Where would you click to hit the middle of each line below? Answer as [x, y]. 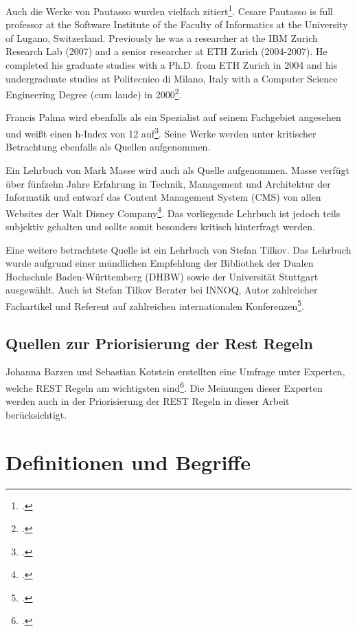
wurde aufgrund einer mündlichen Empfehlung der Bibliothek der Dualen [160, 263]
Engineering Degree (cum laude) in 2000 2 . [94, 93]
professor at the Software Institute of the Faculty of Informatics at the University [177, 24]
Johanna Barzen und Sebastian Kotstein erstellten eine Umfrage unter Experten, [175, 372]
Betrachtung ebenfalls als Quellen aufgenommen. [108, 147]
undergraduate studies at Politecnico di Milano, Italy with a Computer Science [172, 78]
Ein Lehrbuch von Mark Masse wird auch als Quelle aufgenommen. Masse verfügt [178, 169]
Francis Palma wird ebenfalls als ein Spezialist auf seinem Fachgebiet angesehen [173, 117]
